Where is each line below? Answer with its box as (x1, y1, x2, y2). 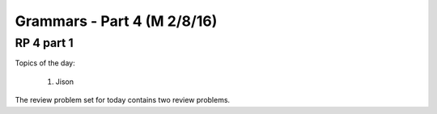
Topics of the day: (15, 58, 76, 68)
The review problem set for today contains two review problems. (15, 95, 231, 105)
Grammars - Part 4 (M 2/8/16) (15, 12, 218, 30)
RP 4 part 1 (15, 36, 74, 50)
